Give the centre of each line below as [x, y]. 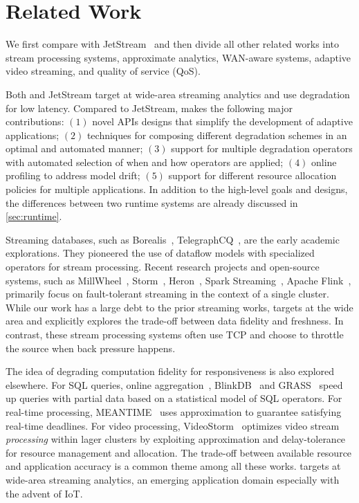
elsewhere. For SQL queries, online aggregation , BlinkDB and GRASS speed [174, 384]
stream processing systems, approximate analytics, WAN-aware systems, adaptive [178, 57]
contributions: [35, 121]
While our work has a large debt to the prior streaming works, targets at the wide [179, 307]
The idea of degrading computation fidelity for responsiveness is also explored [170, 371]
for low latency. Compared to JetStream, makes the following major [149, 108]
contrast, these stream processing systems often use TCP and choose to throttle [175, 334]
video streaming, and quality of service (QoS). [103, 71]
